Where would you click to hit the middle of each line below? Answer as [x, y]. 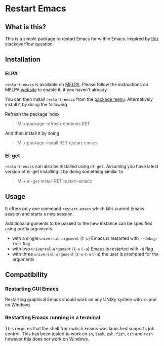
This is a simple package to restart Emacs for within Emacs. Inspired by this [82, 39]
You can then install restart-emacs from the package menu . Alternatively [79, 99]
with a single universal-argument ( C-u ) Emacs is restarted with [76, 238]
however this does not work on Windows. [47, 339]
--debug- [149, 238]
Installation [23, 60]
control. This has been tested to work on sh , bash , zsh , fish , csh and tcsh [79, 334]
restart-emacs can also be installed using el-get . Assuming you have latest [82, 166]
